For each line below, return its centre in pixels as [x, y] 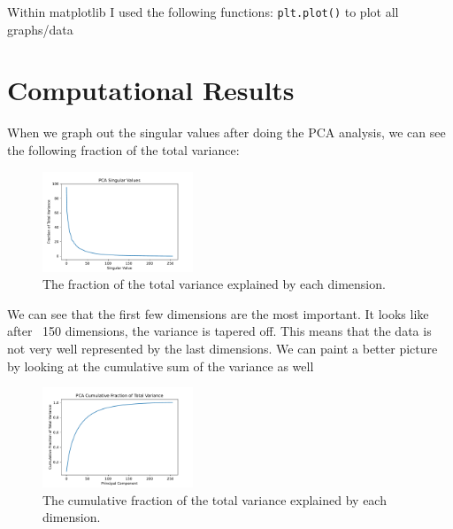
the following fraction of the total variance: [123, 149]
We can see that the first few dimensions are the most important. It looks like [218, 313]
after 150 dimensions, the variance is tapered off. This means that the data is [219, 331]
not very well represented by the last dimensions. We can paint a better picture [223, 348]
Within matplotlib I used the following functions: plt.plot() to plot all [203, 12]
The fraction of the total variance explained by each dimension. [214, 284]
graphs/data [40, 29]
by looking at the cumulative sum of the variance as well [161, 366]
